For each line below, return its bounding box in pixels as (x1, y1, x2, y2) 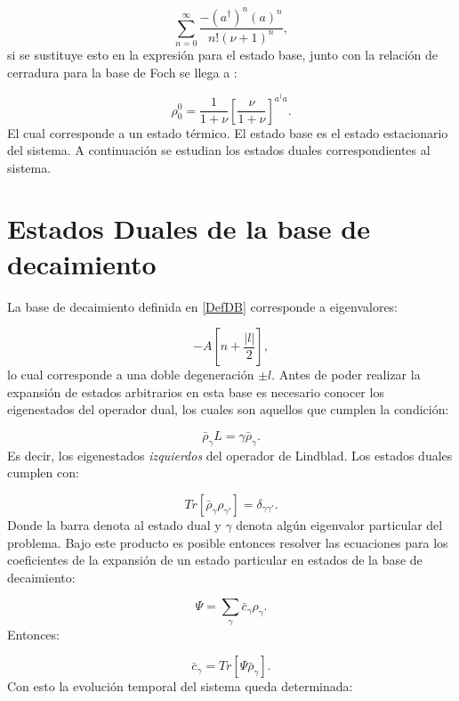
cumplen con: (7, 463, 79, 482)
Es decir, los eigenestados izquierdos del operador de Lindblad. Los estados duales (7, 445, 453, 464)
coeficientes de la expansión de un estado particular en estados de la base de (7, 550, 423, 569)
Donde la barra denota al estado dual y (7, 515, 221, 534)
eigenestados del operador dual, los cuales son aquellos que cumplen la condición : (7, 400, 449, 419)
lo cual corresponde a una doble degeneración (7, 365, 254, 384)
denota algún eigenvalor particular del (236, 515, 443, 534)
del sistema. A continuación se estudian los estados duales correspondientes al (7, 141, 431, 159)
